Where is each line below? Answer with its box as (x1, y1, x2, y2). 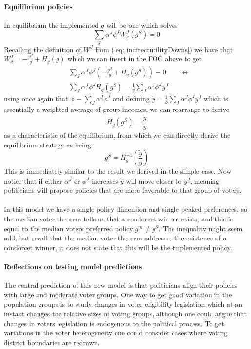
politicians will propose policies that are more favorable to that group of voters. (4, 185, 242, 195)
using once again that (4, 93, 68, 104)
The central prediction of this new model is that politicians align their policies (4, 280, 238, 290)
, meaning (190, 175, 220, 185)
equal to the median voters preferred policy (4, 223, 133, 233)
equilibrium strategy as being (4, 139, 91, 149)
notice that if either (4, 175, 62, 185)
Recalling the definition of (4, 44, 81, 54)
